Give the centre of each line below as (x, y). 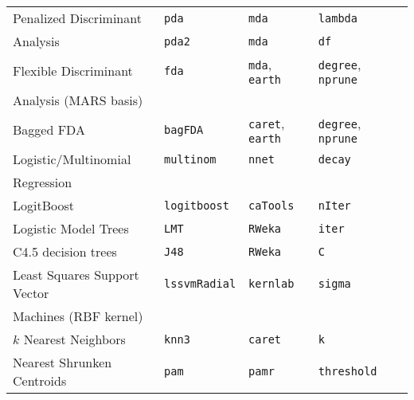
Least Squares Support (76, 275)
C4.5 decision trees (65, 251)
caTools (271, 205)
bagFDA (184, 129)
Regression (43, 182)
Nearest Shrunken (62, 362)
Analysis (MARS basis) (78, 100)
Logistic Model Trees (71, 228)
